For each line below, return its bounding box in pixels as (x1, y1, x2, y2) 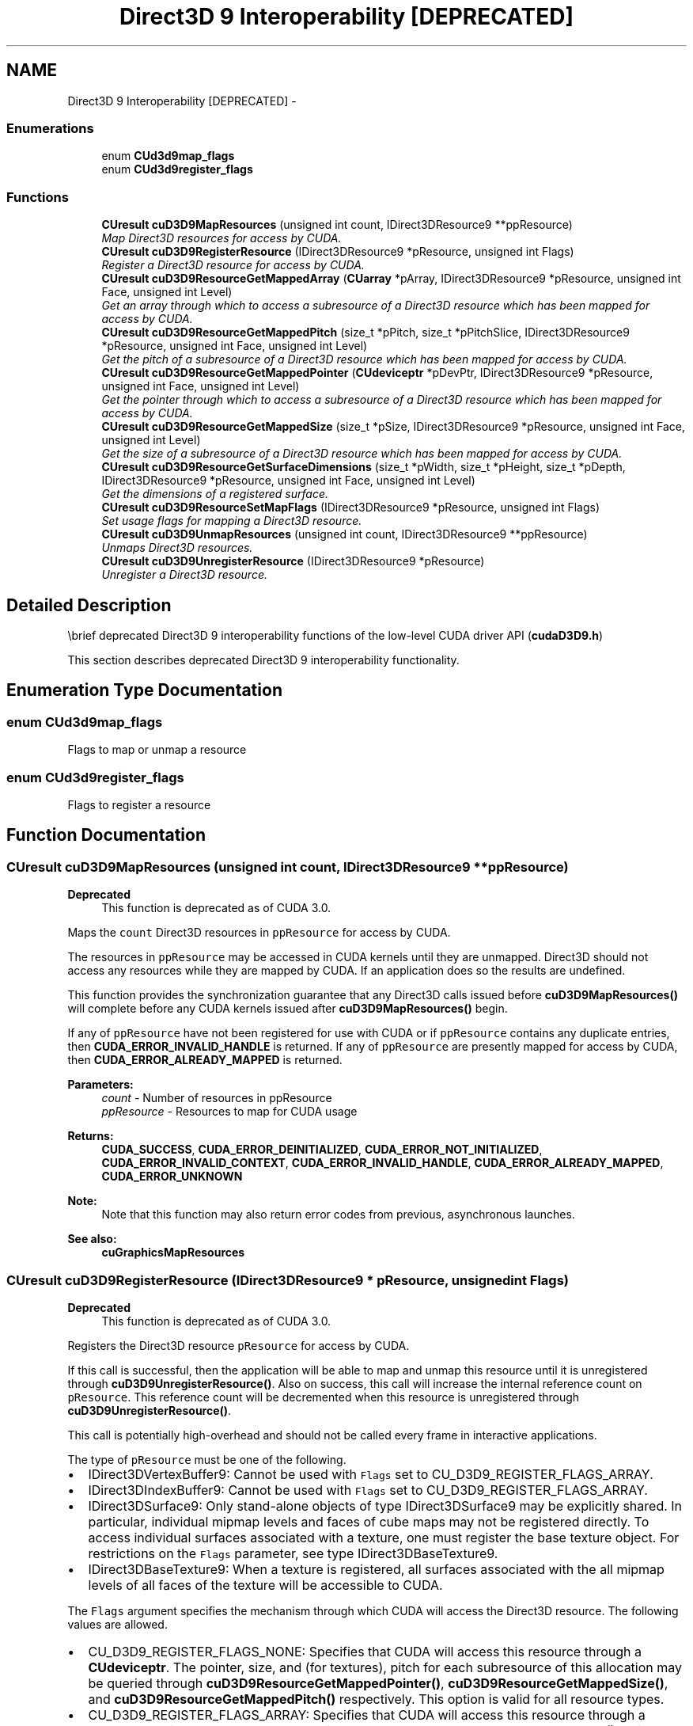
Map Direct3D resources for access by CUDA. (101, 231, 342, 245)
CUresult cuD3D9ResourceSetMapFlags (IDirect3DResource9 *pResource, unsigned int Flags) (101, 500, 600, 515)
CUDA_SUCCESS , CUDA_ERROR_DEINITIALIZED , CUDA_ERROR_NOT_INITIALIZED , (101, 1142, 543, 1157)
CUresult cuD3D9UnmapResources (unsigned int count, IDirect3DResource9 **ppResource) (101, 527, 588, 542)
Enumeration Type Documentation (6, 680, 282, 701)
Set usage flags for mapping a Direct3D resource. (101, 514, 362, 528)
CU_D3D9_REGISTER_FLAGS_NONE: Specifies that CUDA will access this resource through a (88, 1643, 642, 1659)
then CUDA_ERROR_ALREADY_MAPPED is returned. (67, 1053, 343, 1067)
